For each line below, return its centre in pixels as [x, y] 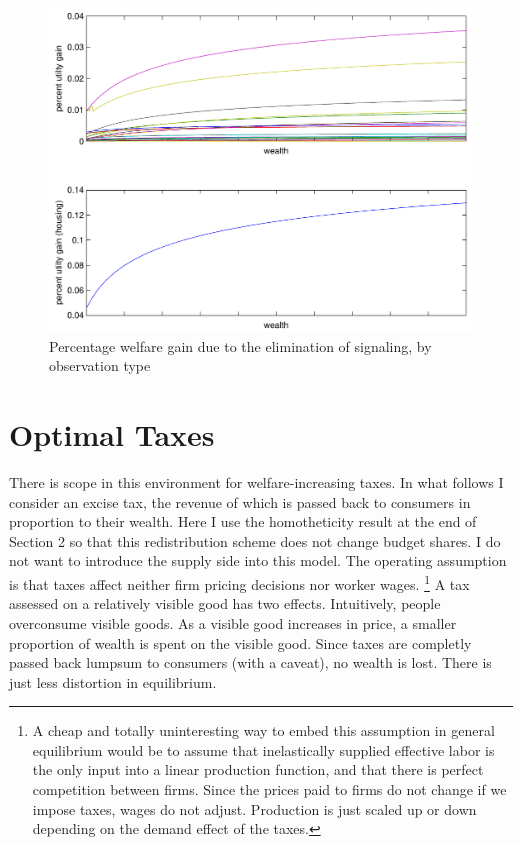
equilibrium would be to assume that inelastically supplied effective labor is [263, 749]
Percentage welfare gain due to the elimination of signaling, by [240, 345]
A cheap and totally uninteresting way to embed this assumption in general [263, 730]
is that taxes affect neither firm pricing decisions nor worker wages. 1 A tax [239, 582]
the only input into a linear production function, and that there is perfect [258, 769]
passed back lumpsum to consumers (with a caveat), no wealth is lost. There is [250, 662]
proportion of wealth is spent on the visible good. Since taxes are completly [240, 642]
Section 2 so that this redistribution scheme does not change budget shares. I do [255, 540]
